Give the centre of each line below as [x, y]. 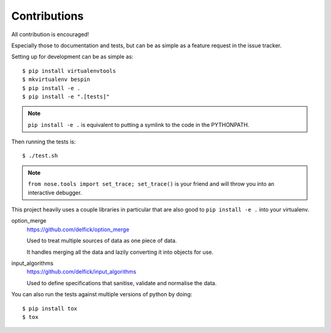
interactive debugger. [55, 193]
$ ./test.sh [40, 156]
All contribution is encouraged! [50, 34]
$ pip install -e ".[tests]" [66, 96]
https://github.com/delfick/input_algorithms [82, 272]
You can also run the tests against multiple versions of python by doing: [102, 294]
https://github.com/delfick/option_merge [78, 229]
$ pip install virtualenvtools [69, 71]
